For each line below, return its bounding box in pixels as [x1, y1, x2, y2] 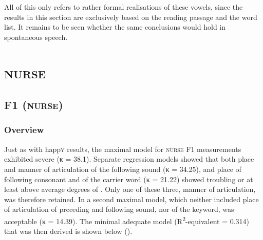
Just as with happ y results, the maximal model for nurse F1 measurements [4, 143, 241, 154]
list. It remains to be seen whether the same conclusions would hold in [4, 21, 226, 32]
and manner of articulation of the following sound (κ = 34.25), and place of [4, 163, 241, 174]
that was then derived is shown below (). [4, 226, 133, 236]
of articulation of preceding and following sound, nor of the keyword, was [4, 204, 234, 214]
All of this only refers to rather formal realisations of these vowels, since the [4, 2, 243, 12]
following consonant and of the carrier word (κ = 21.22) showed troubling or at [4, 173, 253, 184]
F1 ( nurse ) [4, 97, 63, 113]
